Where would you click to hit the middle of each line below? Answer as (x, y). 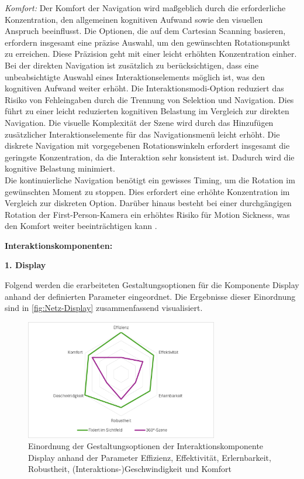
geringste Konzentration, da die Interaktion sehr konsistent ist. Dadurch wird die (150, 157)
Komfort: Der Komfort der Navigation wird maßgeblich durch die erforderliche (145, 8)
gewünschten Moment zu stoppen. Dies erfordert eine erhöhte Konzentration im (147, 191)
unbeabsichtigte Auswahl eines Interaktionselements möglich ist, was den (135, 76)
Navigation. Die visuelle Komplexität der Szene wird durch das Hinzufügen (139, 122)
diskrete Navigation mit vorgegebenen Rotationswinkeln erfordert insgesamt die (147, 146)
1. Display (25, 265)
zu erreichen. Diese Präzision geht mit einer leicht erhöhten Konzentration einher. (151, 54)
